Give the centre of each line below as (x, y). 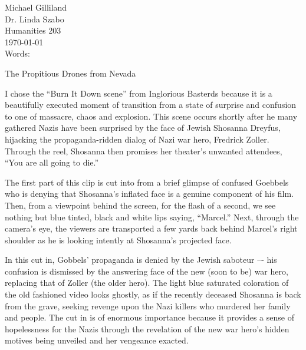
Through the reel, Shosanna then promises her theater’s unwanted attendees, (144, 151)
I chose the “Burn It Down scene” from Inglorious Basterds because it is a (139, 93)
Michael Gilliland (36, 7)
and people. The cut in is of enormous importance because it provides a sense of (149, 317)
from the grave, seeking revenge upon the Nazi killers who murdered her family (148, 306)
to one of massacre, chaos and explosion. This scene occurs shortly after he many (151, 116)
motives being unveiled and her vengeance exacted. (97, 340)
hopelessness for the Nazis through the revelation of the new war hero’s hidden (147, 328)
